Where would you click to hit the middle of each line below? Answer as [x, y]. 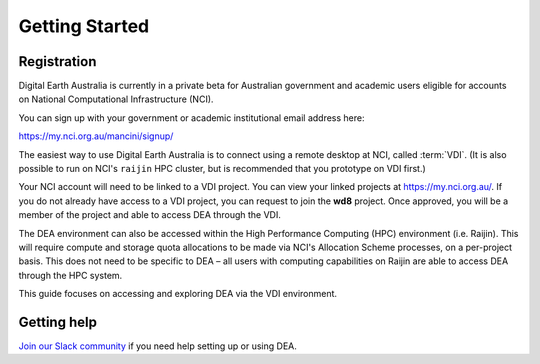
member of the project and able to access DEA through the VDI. [150, 215]
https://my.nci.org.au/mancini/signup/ [96, 136]
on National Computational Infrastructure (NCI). [116, 99]
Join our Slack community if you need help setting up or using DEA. [157, 346]
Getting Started [84, 26]
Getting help [57, 321]
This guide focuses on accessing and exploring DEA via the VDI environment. [178, 294]
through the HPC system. [70, 275]
